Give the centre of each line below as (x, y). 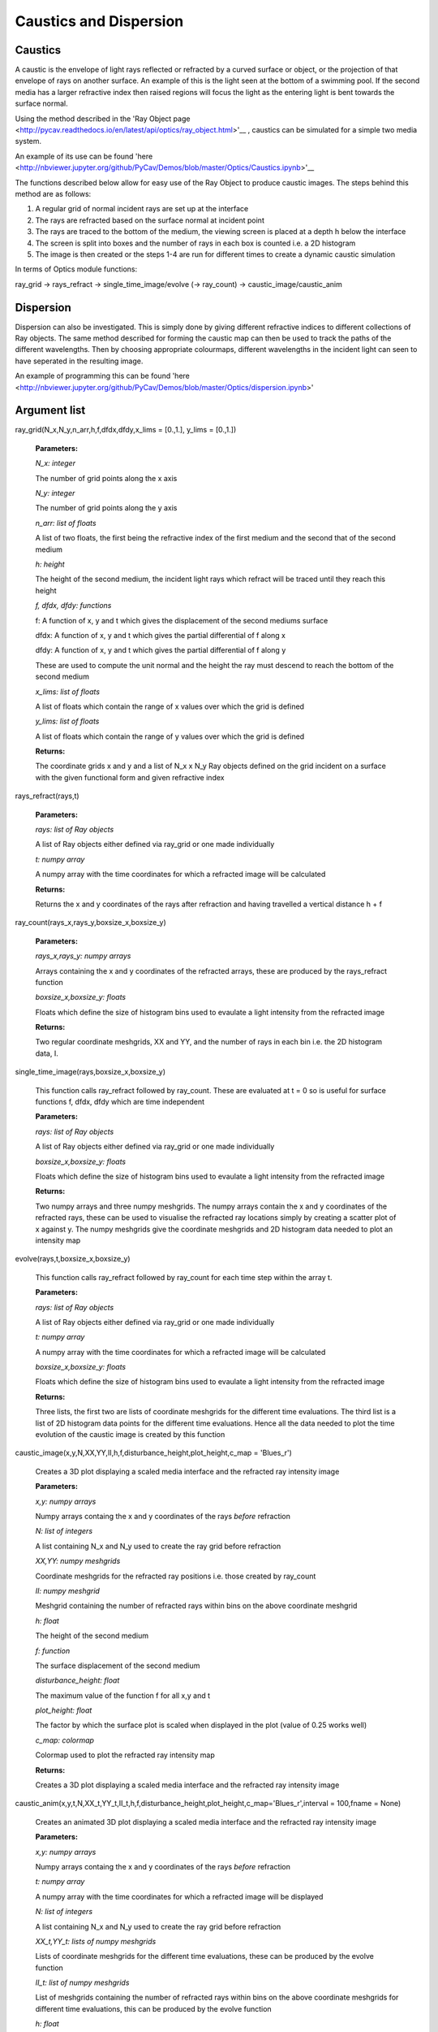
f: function (53, 1651)
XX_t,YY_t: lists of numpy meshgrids (96, 1941)
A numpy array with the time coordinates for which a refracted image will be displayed (179, 1896)
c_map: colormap (65, 1740)
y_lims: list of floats (67, 721)
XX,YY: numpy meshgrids (78, 1561)
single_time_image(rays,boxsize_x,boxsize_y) (90, 1072)
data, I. (47, 1053)
